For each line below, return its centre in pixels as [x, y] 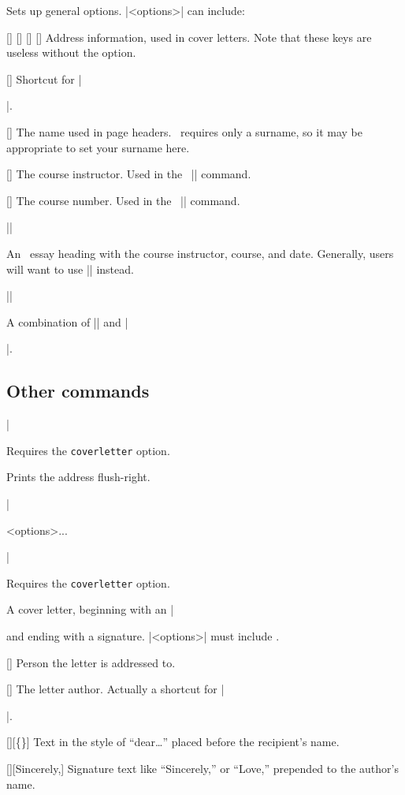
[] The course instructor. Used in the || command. [129, 174]
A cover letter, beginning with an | [90, 609]
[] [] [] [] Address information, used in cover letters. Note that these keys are [189, 37]
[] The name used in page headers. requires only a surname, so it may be [185, 131]
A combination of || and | [67, 321]
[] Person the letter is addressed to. [91, 662]
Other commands [78, 391]
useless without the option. [71, 52]
